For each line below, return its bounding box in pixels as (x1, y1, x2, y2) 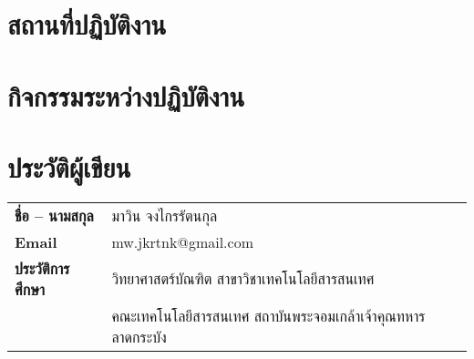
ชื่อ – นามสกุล (15, 204, 94, 226)
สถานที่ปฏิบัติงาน (7, 5, 167, 43)
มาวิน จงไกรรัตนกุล (111, 204, 218, 226)
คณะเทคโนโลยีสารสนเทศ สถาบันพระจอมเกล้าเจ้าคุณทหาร (111, 304, 426, 326)
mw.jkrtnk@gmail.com (111, 231, 253, 252)
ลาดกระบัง (111, 325, 167, 347)
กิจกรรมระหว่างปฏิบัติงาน (7, 77, 245, 114)
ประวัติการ (15, 257, 70, 279)
